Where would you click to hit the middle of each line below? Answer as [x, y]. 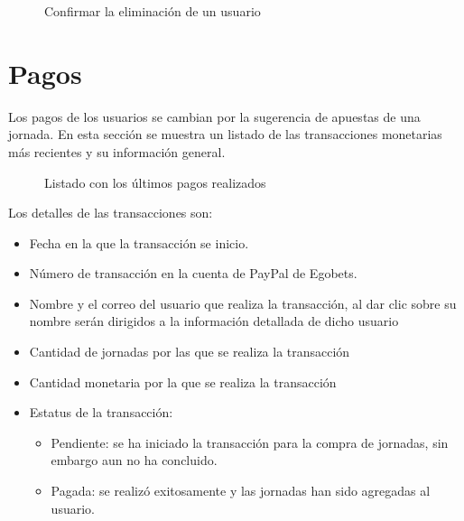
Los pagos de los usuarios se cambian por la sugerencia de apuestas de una [214, 116]
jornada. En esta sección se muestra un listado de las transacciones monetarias [225, 134]
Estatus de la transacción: [101, 412]
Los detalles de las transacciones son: [111, 213]
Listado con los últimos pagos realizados [155, 182]
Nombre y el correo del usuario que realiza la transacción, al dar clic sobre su [243, 303]
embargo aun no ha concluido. [134, 460]
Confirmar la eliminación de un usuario [153, 11]
